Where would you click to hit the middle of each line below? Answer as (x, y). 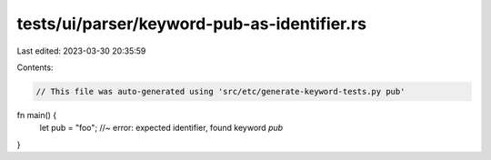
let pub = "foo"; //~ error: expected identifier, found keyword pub (161, 128)
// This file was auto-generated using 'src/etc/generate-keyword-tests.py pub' (220, 91)
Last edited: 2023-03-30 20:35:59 (81, 51)
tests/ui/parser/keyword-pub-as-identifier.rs (192, 24)
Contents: (35, 67)
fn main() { (37, 115)
